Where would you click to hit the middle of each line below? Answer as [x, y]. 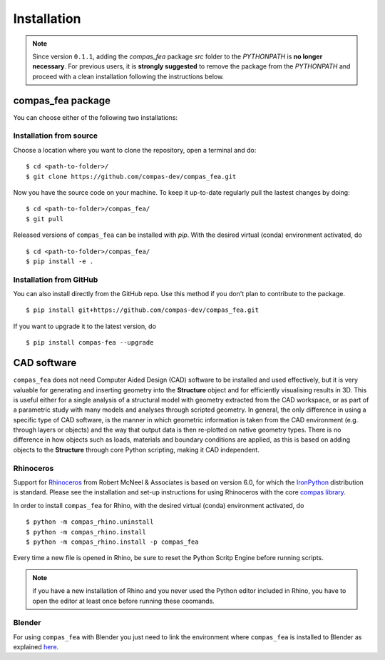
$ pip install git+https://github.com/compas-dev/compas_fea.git [143, 310]
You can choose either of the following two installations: [96, 117]
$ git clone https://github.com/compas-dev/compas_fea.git [131, 176]
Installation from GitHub [56, 280]
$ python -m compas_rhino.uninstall [90, 522]
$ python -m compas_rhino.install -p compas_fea [112, 542]
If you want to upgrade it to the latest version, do [85, 326]
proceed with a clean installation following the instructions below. [128, 76]
